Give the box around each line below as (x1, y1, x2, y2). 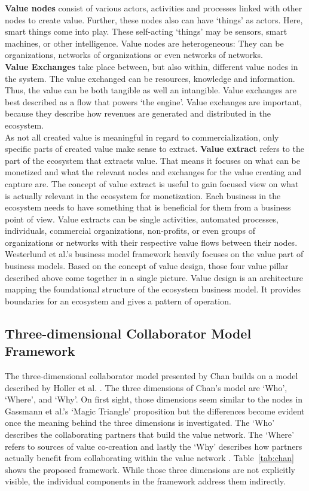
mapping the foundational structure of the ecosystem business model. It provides (5, 283, 301, 295)
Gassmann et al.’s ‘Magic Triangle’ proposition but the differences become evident (5, 404, 305, 417)
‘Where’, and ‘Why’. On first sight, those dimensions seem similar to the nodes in (5, 393, 303, 405)
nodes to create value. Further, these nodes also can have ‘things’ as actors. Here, (5, 13, 303, 26)
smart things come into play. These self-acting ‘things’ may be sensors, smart (5, 25, 287, 38)
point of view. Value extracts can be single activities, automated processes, (5, 212, 279, 225)
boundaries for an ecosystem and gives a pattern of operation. (5, 294, 231, 307)
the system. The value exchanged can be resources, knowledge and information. (5, 72, 295, 84)
